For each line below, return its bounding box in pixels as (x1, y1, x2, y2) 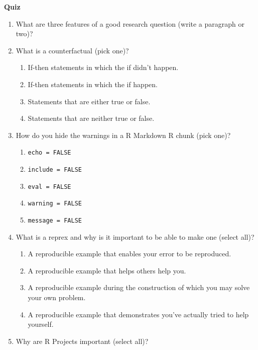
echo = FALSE (28, 149, 71, 157)
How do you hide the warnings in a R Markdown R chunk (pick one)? (16, 129, 231, 140)
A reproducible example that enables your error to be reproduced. (28, 248, 231, 259)
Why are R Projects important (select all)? (16, 335, 149, 346)
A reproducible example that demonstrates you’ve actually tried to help (28, 309, 249, 319)
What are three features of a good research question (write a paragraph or (16, 18, 244, 29)
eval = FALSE (28, 183, 71, 190)
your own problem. (28, 292, 86, 302)
